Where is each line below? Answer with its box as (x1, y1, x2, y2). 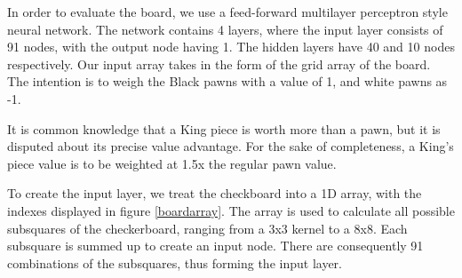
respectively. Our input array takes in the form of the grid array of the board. (7, 54, 431, 73)
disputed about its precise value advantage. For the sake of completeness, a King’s (7, 137, 454, 155)
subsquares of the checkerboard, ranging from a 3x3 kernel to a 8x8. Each (7, 218, 408, 237)
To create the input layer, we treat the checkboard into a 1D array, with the (7, 184, 422, 203)
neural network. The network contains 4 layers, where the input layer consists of (7, 20, 443, 38)
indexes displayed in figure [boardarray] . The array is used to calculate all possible (7, 201, 455, 219)
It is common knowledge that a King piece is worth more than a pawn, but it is (7, 119, 441, 138)
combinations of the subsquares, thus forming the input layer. (7, 253, 342, 272)
